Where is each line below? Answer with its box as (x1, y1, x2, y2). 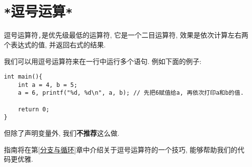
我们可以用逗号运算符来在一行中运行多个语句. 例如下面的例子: (4, 56, 202, 66)
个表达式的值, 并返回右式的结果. (4, 39, 106, 49)
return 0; (18, 105, 50, 113)
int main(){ (4, 73, 42, 81)
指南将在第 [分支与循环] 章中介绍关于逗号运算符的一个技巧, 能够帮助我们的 (4, 144, 238, 154)
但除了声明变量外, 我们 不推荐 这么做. (4, 128, 120, 138)
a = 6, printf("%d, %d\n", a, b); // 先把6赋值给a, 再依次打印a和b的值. (18, 89, 244, 97)
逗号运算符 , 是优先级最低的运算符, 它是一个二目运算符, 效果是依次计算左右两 (4, 30, 249, 40)
